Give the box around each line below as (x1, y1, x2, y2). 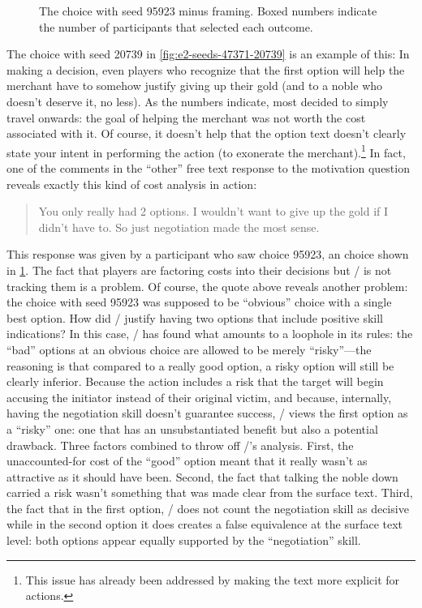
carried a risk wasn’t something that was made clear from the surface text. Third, (6, 484, 413, 501)
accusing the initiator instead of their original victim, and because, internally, (6, 388, 392, 405)
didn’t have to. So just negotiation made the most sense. (38, 218, 320, 235)
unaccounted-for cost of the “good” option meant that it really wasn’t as (6, 452, 368, 469)
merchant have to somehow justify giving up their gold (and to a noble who (6, 77, 383, 94)
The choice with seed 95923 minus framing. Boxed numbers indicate (39, 2, 377, 19)
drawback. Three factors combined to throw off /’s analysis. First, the (6, 436, 354, 453)
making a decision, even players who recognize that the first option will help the (6, 61, 405, 78)
